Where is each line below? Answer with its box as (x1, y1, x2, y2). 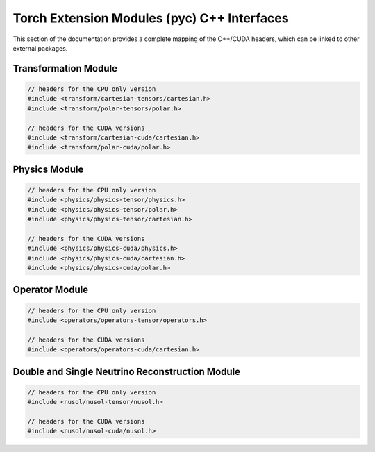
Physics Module (12, 163, 84, 175)
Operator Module (12, 284, 89, 296)
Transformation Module (12, 62, 118, 74)
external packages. (12, 44, 68, 52)
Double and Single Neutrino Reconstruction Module (12, 365, 241, 378)
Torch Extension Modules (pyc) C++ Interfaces (12, 10, 289, 26)
